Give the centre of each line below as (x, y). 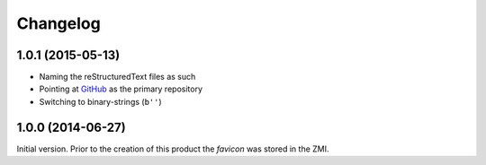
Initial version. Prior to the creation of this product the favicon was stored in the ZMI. (173, 149)
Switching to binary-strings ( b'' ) (100, 101)
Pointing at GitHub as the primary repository (121, 89)
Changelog (58, 23)
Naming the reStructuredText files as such (117, 77)
